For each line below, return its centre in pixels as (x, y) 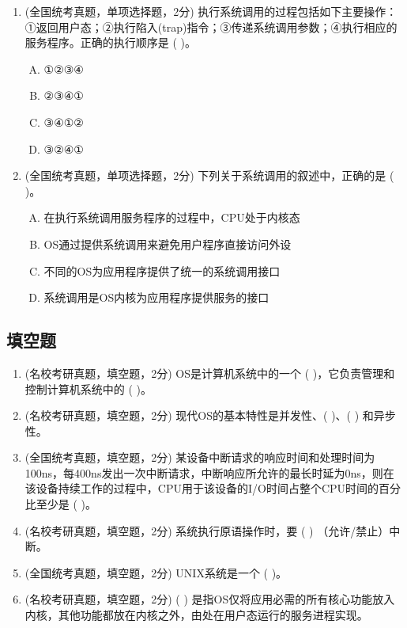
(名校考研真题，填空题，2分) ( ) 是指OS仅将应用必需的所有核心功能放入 (210, 599)
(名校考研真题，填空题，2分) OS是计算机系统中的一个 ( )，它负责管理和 (210, 373)
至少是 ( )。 (66, 504)
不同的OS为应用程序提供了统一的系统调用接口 (162, 270)
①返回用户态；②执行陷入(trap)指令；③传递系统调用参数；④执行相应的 (211, 27)
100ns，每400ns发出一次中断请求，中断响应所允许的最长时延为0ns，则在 (209, 472)
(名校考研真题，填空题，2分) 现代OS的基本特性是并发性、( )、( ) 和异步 (210, 415)
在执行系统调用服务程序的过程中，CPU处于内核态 (172, 217)
